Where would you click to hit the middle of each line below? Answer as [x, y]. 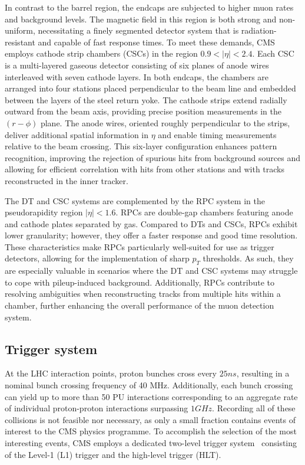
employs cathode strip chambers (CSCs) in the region [101, 53]
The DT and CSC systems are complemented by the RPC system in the [135, 200]
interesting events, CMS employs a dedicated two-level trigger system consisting [151, 443]
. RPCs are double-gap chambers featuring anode [204, 212]
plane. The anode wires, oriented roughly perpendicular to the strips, [165, 122]
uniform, [20, 30]
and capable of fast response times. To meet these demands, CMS [156, 42]
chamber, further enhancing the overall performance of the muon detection [140, 305]
